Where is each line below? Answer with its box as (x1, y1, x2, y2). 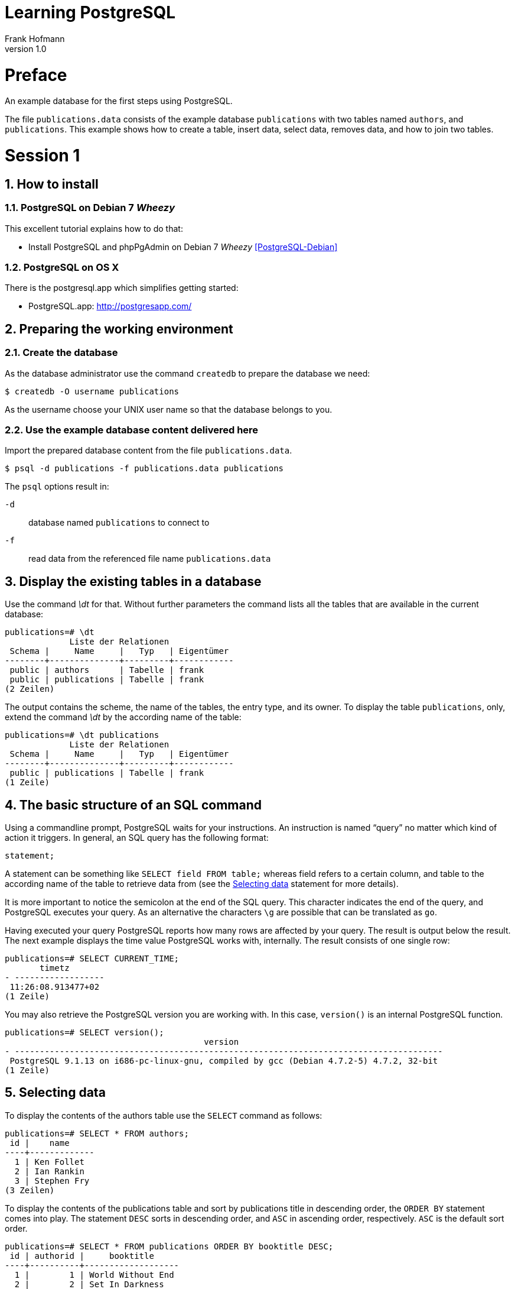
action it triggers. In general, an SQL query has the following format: (5, 832, 269, 843)
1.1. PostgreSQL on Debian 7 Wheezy (5, 202, 175, 214)
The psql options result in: (5, 481, 109, 492)
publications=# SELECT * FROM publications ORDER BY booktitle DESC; (5, 1241, 334, 1251)
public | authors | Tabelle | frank (9, 665, 204, 675)
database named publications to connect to (28, 517, 210, 528)
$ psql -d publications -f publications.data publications (5, 464, 284, 474)
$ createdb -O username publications (5, 386, 180, 396)
